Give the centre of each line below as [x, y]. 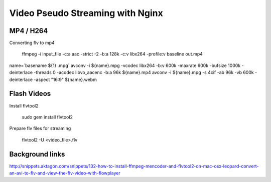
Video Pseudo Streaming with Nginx [86, 13]
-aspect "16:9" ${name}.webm [65, 79]
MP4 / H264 [29, 31]
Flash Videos [30, 94]
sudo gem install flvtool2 [47, 117]
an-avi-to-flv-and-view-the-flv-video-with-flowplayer [65, 173]
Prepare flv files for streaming [40, 128]
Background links [37, 154]
